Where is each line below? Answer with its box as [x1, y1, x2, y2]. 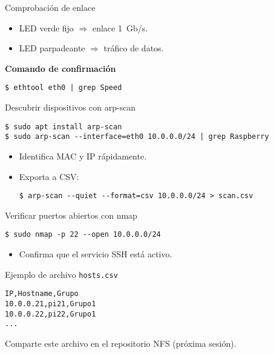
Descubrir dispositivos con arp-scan [5, 101, 136, 114]
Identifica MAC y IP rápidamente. [19, 149, 147, 162]
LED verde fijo [19, 21, 74, 34]
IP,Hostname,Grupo [5, 289, 79, 298]
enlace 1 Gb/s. [92, 21, 148, 34]
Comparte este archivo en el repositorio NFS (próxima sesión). [5, 336, 236, 349]
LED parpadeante [19, 42, 85, 54]
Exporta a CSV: [19, 170, 79, 182]
